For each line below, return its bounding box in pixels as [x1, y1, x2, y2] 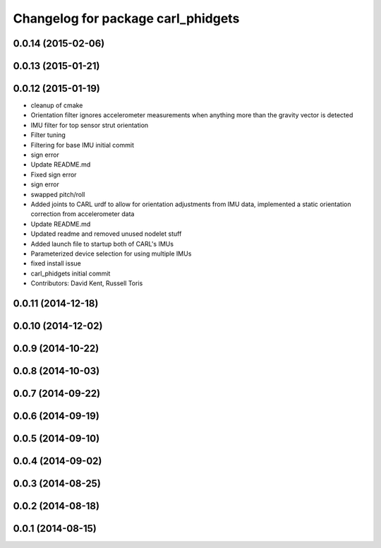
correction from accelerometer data [30, 210, 135, 218]
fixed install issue [30, 259, 81, 268]
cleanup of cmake [30, 101, 83, 109]
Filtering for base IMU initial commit [30, 141, 134, 149]
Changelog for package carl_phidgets [13, 11, 240, 26]
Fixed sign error [30, 170, 77, 179]
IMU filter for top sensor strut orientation [30, 121, 149, 129]
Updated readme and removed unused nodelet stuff [30, 230, 182, 238]
